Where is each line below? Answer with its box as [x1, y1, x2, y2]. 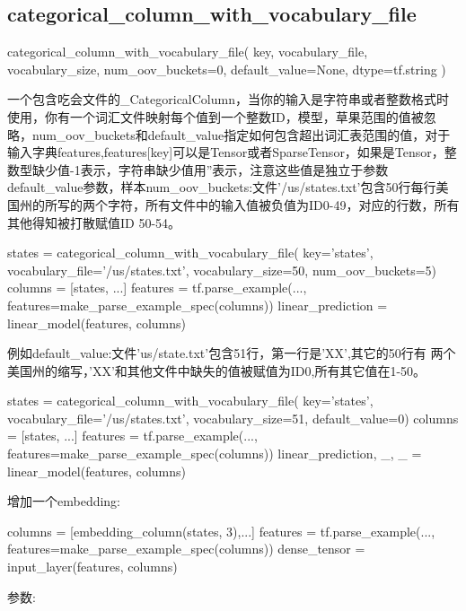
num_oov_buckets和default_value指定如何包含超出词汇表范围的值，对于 [31, 125, 451, 144]
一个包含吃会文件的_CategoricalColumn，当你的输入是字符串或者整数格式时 [7, 90, 449, 109]
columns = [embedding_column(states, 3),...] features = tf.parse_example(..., [7, 521, 435, 540]
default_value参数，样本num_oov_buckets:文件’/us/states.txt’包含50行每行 [7, 178, 436, 196]
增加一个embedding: [7, 492, 121, 511]
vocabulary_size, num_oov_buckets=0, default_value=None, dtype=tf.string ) [7, 59, 446, 78]
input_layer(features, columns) [7, 557, 178, 576]
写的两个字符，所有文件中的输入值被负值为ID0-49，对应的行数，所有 [57, 195, 460, 214]
